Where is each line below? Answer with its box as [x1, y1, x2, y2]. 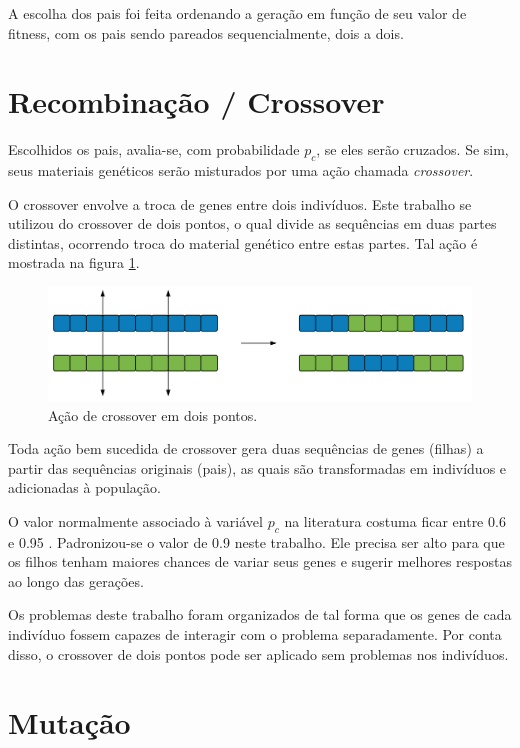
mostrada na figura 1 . [8, 252, 140, 273]
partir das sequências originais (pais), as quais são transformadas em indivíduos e [8, 457, 507, 478]
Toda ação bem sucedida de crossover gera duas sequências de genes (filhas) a [8, 438, 484, 459]
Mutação [8, 702, 131, 743]
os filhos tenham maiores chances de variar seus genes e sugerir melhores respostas [8, 551, 512, 572]
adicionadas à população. [8, 477, 161, 498]
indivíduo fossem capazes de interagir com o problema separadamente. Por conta [8, 624, 502, 645]
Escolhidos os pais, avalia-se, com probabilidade [8, 139, 300, 160]
